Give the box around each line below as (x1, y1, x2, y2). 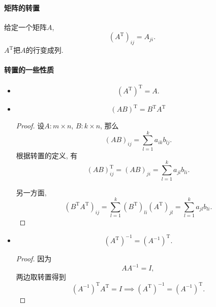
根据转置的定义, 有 (16, 150, 78, 160)
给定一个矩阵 (4, 21, 47, 32)
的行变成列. (25, 45, 64, 55)
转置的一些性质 (4, 64, 54, 75)
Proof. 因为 (16, 253, 52, 264)
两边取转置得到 (16, 271, 66, 282)
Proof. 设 (16, 120, 45, 131)
